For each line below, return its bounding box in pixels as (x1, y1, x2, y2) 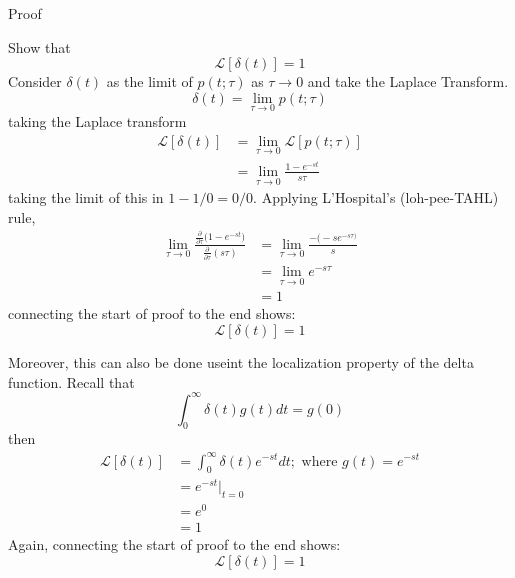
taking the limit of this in (8, 187, 164, 208)
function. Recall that (8, 371, 135, 392)
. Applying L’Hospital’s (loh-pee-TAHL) (253, 187, 499, 208)
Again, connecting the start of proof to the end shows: (8, 534, 341, 555)
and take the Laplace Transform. (307, 71, 509, 92)
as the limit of (106, 71, 193, 92)
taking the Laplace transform (8, 111, 187, 131)
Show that (8, 36, 71, 57)
